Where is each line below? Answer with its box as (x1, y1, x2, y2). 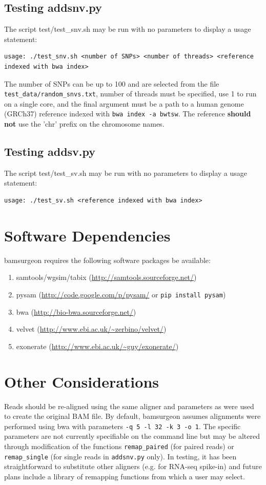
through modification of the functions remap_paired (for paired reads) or (4, 440, 234, 451)
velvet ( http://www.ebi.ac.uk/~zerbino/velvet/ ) (16, 324, 167, 334)
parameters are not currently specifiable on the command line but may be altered (4, 431, 260, 441)
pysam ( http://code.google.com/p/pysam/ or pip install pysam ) (16, 289, 226, 299)
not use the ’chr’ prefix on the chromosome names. (4, 118, 165, 129)
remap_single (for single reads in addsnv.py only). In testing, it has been (4, 451, 237, 461)
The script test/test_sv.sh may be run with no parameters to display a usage (4, 167, 248, 178)
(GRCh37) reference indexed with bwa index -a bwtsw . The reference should (4, 108, 251, 119)
